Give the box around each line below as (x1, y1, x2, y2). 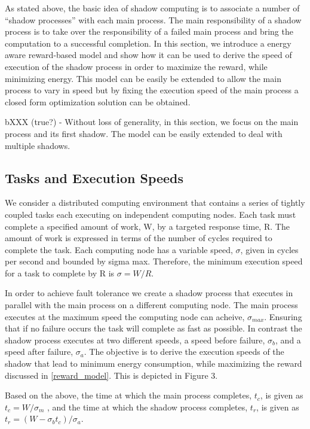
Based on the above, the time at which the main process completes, (5, 389, 252, 401)
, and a (275, 333, 301, 346)
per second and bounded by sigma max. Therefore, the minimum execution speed (5, 255, 303, 267)
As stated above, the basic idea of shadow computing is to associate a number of (5, 2, 300, 14)
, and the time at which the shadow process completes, (47, 400, 248, 413)
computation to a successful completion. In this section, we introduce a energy (5, 36, 291, 49)
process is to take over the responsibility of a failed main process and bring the (5, 25, 293, 38)
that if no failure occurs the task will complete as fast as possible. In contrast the (5, 322, 302, 334)
